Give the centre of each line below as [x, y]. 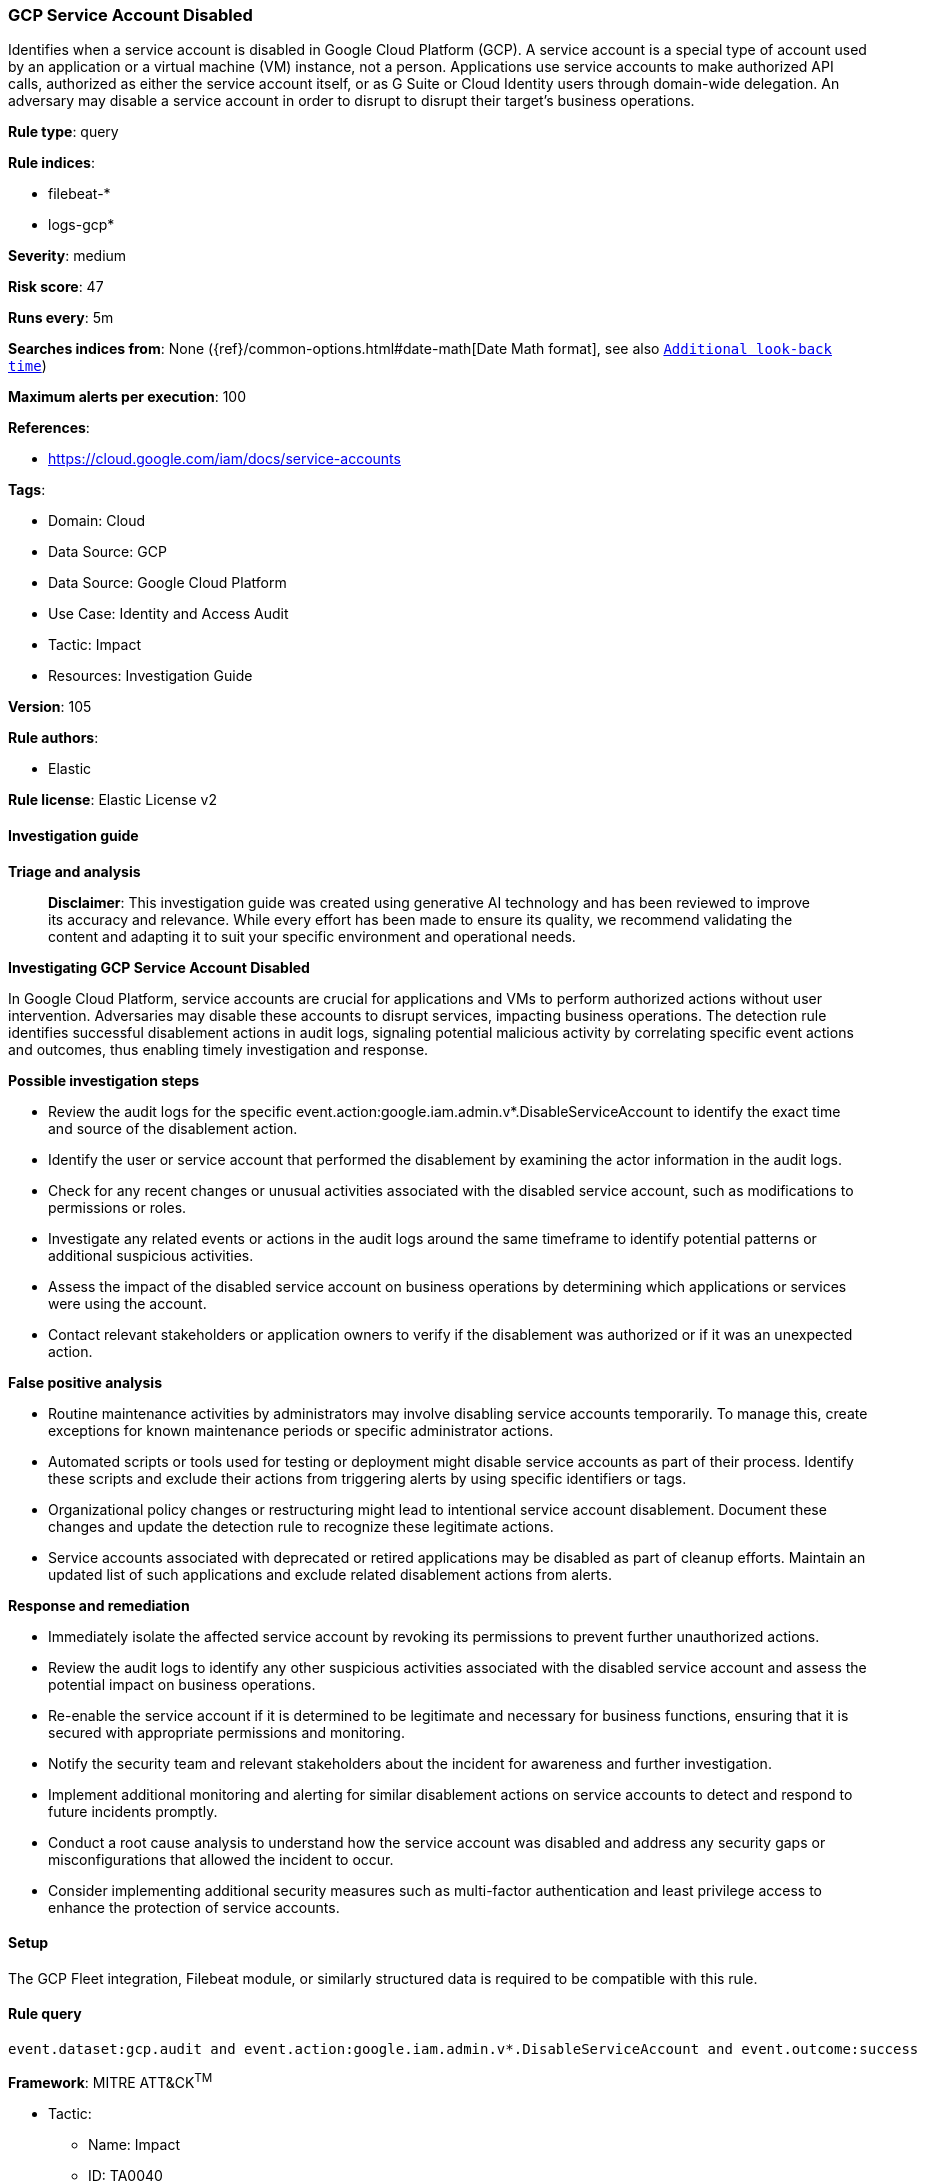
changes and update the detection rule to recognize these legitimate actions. [301, 1526]
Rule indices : [51, 163]
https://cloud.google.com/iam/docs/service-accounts [224, 459]
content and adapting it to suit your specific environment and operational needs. [312, 936]
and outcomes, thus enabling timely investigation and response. [218, 1049]
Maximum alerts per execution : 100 [127, 397]
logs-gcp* [81, 225]
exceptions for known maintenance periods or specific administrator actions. [301, 1430]
